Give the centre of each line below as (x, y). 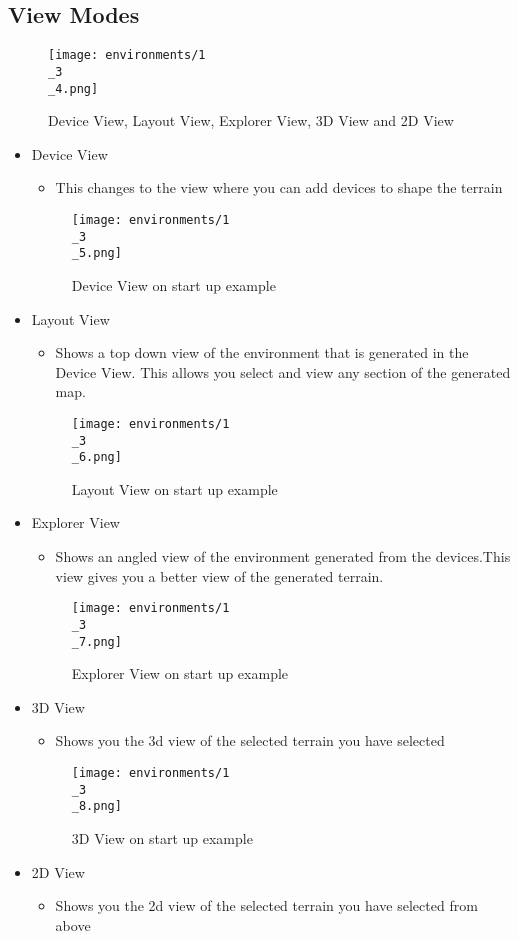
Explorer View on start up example (180, 673)
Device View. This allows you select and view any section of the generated (283, 371)
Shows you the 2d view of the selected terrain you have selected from (266, 905)
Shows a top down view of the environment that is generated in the (262, 352)
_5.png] (96, 253)
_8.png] (96, 806)
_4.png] (73, 88)
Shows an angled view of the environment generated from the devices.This (283, 556)
